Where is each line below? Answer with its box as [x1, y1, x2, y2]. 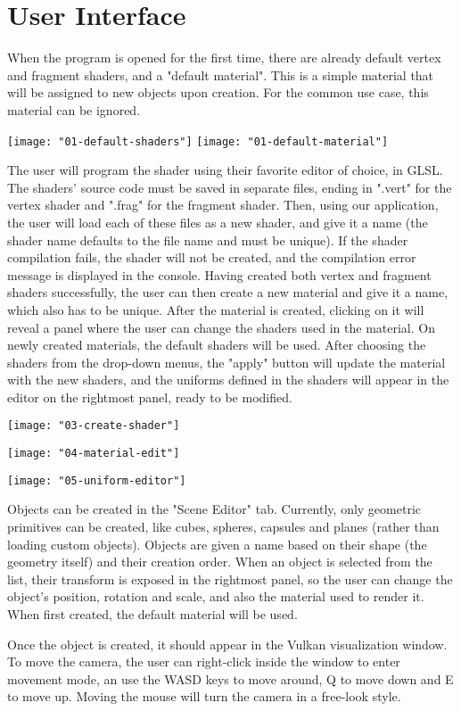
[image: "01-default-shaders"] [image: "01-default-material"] [7, 135, 389, 148]
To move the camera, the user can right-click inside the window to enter [7, 652, 400, 671]
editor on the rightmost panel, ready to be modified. [7, 387, 292, 406]
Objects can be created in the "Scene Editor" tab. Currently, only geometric [7, 500, 422, 518]
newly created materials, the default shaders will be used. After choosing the [7, 335, 426, 354]
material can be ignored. [7, 100, 141, 119]
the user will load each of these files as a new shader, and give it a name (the [7, 212, 428, 231]
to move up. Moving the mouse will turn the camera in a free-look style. [7, 687, 401, 706]
